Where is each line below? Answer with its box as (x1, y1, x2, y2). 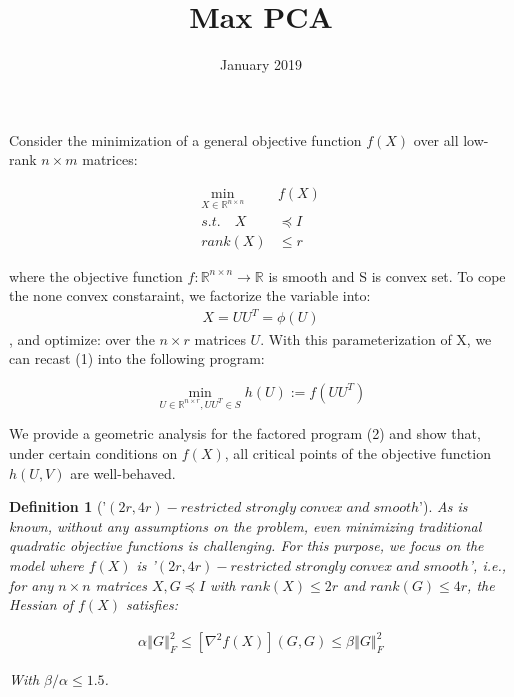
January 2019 (220, 54, 302, 75)
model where (9, 555, 84, 576)
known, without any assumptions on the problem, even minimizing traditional (9, 515, 482, 536)
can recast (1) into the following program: (9, 348, 265, 369)
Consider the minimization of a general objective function (9, 129, 362, 150)
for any (9, 574, 54, 595)
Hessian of (9, 594, 74, 615)
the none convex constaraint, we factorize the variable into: (9, 285, 371, 306)
